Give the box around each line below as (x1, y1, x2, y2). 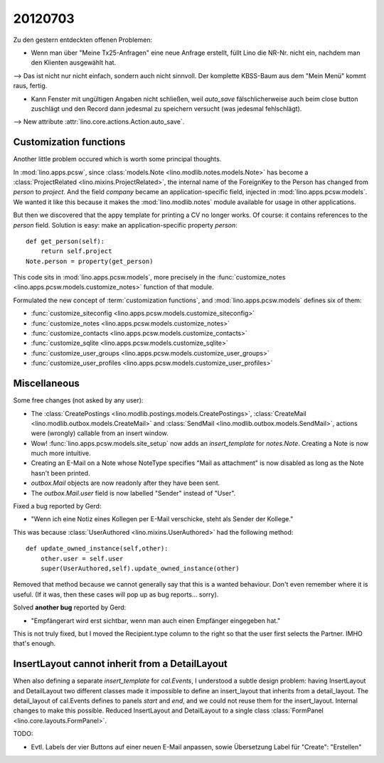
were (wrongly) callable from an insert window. (31, 429, 169, 437)
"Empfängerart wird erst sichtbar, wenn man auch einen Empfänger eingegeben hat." (31, 616, 281, 625)
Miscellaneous (13, 378, 80, 390)
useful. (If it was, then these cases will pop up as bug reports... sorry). (13, 590, 219, 599)
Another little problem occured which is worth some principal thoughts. (13, 155, 222, 164)
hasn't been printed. (31, 469, 90, 477)
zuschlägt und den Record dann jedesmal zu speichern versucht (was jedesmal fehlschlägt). (31, 104, 302, 113)
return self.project (40, 247, 112, 255)
